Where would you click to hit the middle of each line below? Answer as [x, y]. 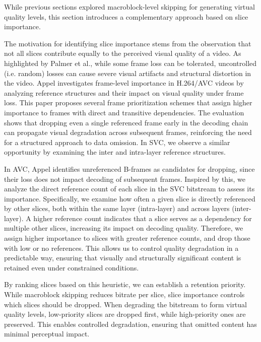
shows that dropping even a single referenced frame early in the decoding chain [126, 122]
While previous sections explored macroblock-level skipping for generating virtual [129, 7]
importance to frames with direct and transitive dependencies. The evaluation [124, 112]
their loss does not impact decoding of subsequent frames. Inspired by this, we [125, 179]
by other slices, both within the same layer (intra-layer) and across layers [117, 208]
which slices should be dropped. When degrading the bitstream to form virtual [125, 304]
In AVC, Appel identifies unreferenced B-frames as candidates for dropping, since [129, 168]
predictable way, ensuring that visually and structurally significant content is [123, 258]
